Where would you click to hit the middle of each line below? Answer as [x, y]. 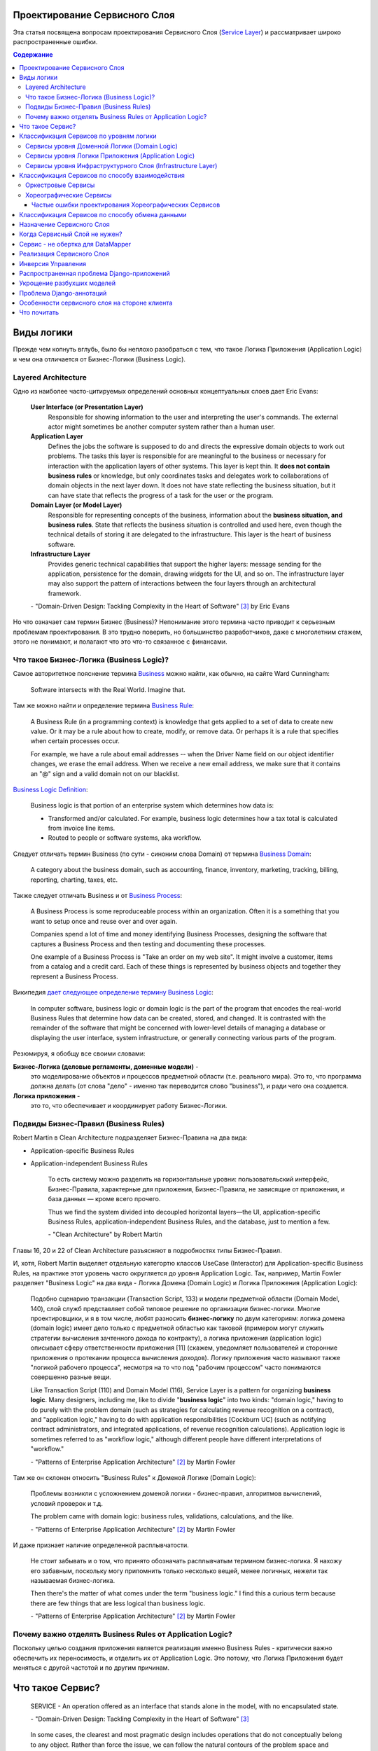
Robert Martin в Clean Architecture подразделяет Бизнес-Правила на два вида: [130, 1137]
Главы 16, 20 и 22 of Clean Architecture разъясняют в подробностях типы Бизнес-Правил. [148, 1250]
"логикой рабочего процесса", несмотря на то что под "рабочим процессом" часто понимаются [176, 1368]
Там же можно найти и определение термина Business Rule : [104, 706]
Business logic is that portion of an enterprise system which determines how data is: [152, 805]
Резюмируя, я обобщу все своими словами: [79, 1053]
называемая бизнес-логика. [73, 1581]
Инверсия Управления [53, 263]
